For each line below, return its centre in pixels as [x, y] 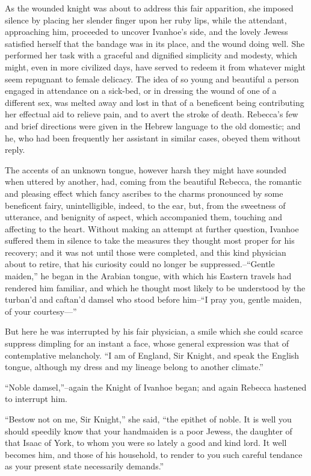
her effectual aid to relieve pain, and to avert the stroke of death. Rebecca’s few [152, 114]
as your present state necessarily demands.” [85, 466]
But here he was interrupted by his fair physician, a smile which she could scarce [154, 331]
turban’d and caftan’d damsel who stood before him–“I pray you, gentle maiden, [153, 299]
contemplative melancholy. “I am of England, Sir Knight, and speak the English [152, 355]
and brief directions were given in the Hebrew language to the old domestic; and [153, 125]
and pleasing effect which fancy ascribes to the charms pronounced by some [144, 193]
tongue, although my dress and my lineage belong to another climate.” [134, 367]
